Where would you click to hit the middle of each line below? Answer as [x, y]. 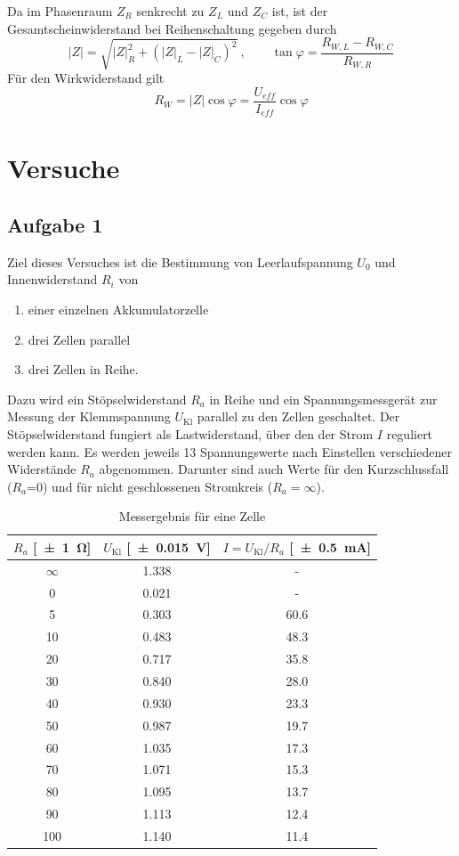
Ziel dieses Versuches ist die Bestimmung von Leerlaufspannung [180, 261]
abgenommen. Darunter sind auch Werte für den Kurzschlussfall [274, 469]
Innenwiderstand [52, 279]
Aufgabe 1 [55, 224]
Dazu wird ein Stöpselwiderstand [97, 399]
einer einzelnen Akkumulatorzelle [118, 309]
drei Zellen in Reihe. [83, 369]
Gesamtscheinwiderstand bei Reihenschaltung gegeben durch [172, 28]
